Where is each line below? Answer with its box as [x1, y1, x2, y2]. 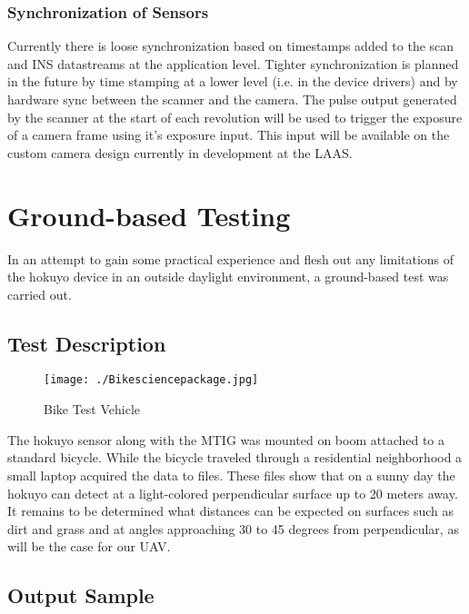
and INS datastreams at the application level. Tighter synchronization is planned [7, 54, 459, 73]
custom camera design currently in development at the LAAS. [7, 143, 353, 162]
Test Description [7, 329, 166, 357]
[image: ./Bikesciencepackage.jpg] [44, 373, 259, 387]
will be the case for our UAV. [7, 537, 171, 556]
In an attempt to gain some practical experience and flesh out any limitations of [7, 249, 454, 268]
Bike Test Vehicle [44, 400, 141, 419]
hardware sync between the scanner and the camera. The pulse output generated [7, 90, 457, 108]
